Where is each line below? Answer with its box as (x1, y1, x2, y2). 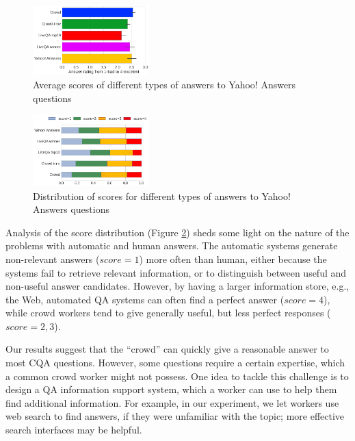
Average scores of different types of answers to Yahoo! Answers (33, 77, 296, 92)
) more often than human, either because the (139, 251, 327, 266)
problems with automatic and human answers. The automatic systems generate (5, 238, 338, 253)
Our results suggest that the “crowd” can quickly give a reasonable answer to (5, 342, 329, 356)
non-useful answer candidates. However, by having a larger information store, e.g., (5, 279, 350, 293)
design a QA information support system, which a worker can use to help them (5, 382, 337, 396)
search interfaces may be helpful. (5, 423, 142, 437)
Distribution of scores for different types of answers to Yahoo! (33, 188, 291, 203)
